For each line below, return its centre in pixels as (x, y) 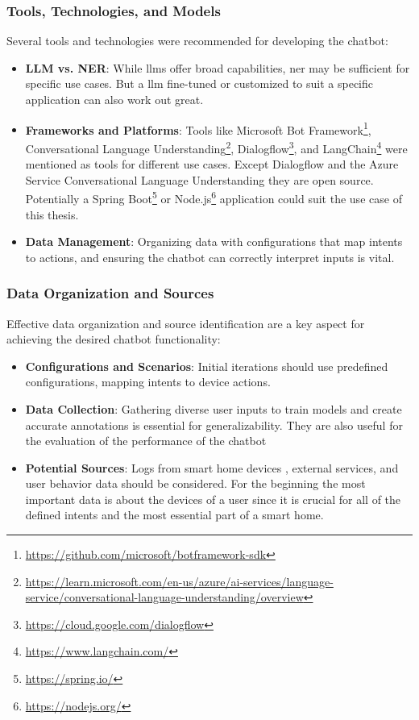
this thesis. (52, 214)
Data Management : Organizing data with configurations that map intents (214, 241)
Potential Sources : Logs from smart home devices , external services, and (212, 467)
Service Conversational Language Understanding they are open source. (199, 179)
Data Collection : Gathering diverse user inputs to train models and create (214, 408)
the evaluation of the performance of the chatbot (146, 441)
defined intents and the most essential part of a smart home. (174, 515)
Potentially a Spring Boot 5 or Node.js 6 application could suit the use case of (214, 197)
